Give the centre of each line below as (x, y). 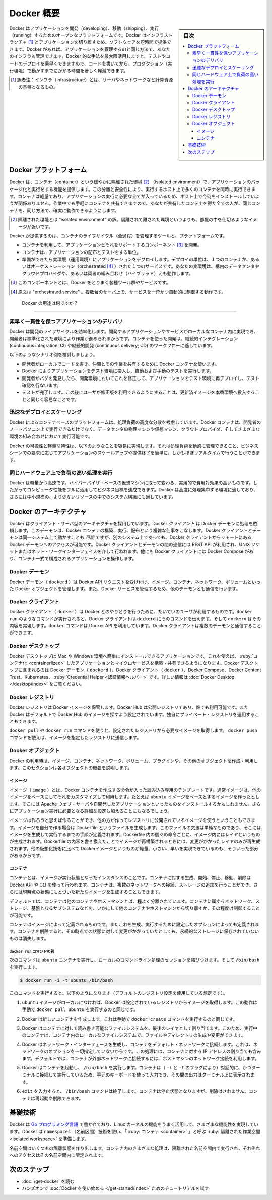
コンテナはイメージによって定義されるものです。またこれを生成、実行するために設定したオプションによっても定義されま (134, 924)
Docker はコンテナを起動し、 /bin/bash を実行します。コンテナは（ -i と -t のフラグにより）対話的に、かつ (137, 1068)
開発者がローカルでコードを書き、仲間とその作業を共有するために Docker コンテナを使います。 (121, 364)
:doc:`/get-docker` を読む (48, 1181)
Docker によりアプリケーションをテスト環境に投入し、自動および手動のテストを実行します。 (118, 371)
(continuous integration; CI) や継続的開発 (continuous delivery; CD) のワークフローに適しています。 (112, 345)
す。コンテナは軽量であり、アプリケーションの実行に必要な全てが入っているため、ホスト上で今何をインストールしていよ (134, 196)
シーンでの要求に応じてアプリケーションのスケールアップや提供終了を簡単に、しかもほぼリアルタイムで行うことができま (135, 453)
